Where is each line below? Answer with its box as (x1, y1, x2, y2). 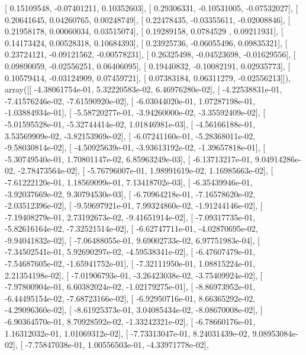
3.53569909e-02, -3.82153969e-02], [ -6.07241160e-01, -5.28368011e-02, (5, 129, 256, 142)
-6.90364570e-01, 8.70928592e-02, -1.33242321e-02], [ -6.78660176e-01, (5, 315, 256, 328)
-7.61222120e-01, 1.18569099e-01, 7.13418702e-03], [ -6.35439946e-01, (5, 175, 253, 188)
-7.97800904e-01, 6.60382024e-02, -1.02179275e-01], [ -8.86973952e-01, (5, 280, 256, 293)
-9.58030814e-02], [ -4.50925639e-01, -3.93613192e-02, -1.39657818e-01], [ (5, 141, 266, 153)
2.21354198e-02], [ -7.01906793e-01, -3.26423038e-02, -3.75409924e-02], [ (5, 268, 263, 281)
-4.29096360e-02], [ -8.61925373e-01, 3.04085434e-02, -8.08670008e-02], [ (5, 303, 263, 316)
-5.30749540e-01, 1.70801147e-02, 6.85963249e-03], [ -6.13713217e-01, (5, 152, 253, 165)
